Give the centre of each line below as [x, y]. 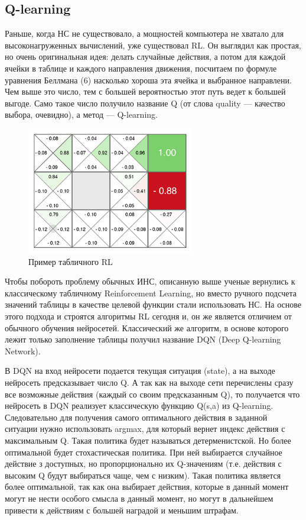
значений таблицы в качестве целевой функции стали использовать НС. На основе [153, 304]
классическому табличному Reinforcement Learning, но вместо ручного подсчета [151, 293]
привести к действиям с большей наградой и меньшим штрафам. [122, 510]
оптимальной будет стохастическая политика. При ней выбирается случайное [144, 452]
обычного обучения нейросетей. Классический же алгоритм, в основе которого [147, 327]
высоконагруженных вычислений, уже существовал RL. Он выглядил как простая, [153, 45]
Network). [23, 351]
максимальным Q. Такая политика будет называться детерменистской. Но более [148, 440]
